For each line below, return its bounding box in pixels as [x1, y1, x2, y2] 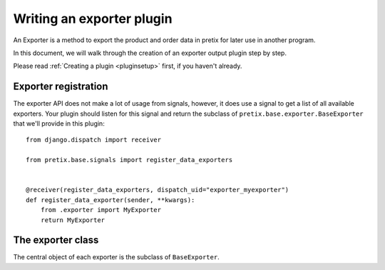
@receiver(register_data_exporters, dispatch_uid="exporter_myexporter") [26, 186, 289, 194]
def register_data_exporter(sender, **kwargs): [26, 196, 195, 204]
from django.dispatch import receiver [26, 136, 162, 144]
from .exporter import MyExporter [40, 206, 162, 214]
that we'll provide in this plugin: [13, 119, 105, 128]
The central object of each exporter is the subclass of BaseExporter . [13, 253, 220, 261]
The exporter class [13, 234, 99, 246]
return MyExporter [40, 216, 106, 224]
